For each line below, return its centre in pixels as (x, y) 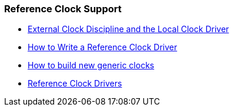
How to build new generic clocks (91, 65)
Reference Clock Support (63, 9)
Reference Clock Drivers (75, 84)
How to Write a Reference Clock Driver (103, 47)
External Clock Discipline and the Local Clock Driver (128, 29)
